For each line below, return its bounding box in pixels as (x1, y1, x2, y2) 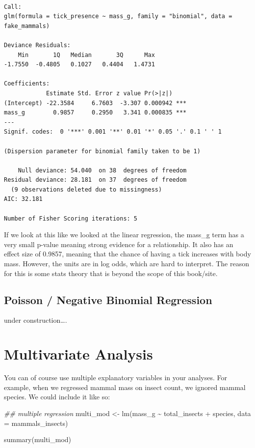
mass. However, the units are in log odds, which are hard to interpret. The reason (4, 258, 249, 269)
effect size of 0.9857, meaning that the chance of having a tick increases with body (4, 249, 251, 259)
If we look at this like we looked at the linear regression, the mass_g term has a (4, 229, 244, 240)
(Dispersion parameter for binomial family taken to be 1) (4, 147, 201, 155)
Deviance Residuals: (4, 41, 71, 49)
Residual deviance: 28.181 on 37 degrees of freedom (4, 176, 187, 184)
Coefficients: (4, 80, 50, 87)
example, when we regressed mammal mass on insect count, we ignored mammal (4, 382, 246, 392)
